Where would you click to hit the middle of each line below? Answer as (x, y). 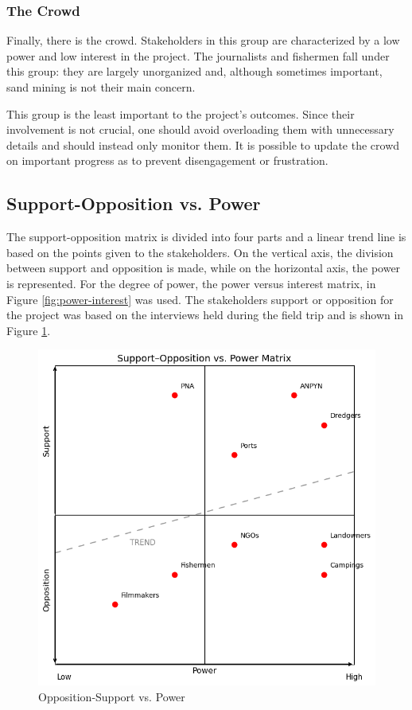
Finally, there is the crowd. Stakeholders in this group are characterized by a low (203, 40)
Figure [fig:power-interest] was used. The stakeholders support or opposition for (200, 299)
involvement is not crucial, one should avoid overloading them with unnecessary (200, 129)
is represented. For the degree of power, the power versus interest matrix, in (191, 283)
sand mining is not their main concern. (101, 87)
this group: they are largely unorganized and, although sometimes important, (194, 71)
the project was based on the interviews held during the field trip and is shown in (205, 315)
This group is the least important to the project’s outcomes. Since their (181, 113)
